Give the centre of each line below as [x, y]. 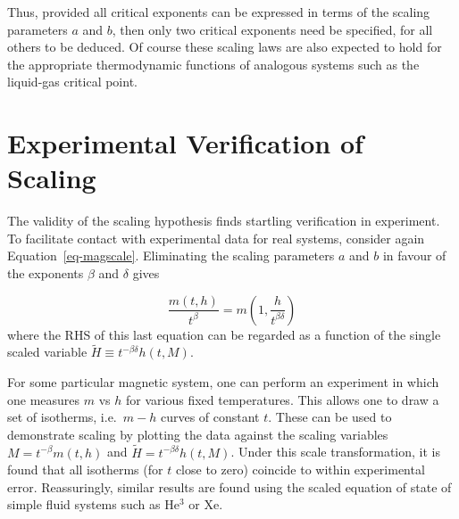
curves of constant [210, 417]
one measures [44, 399]
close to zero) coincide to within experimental [300, 470]
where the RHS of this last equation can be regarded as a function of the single [224, 334]
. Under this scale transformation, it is [335, 452]
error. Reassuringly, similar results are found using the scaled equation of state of [229, 486]
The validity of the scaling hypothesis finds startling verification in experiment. [224, 221]
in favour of [414, 255]
